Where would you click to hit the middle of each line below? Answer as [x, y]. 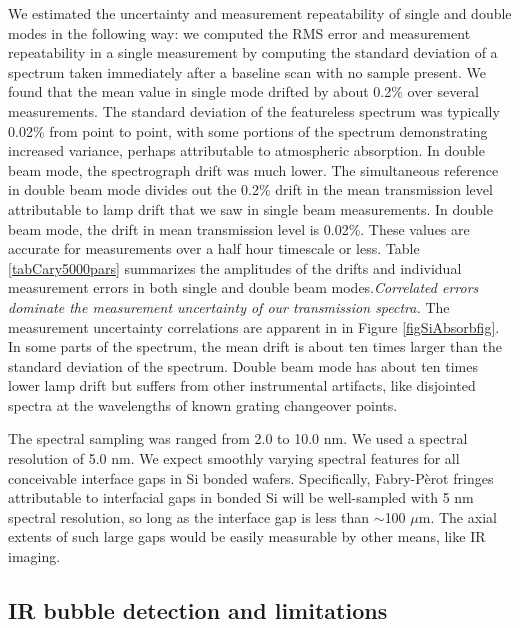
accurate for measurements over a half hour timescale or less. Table [214, 248]
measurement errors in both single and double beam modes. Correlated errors [243, 287]
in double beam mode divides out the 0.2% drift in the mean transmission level [250, 189]
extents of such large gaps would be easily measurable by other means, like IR [247, 536]
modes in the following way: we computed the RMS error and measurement [239, 32]
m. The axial [457, 516]
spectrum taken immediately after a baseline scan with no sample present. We [247, 71]
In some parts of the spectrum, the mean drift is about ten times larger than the [255, 346]
